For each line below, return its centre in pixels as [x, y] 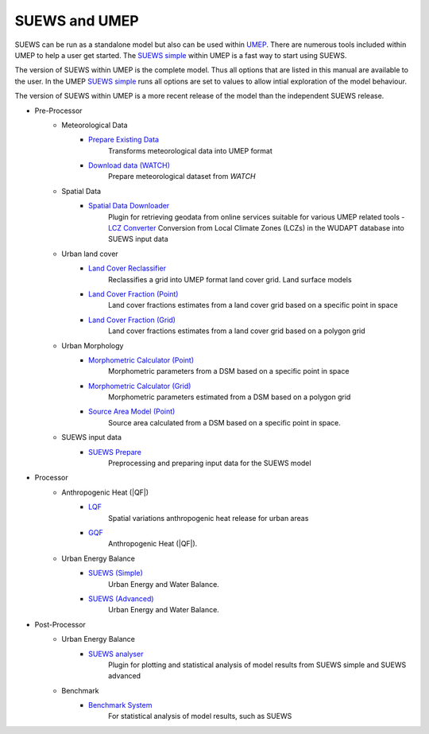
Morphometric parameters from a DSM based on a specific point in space [229, 371]
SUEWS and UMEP [77, 21]
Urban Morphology [93, 345]
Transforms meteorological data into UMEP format [191, 150]
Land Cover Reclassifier [128, 268]
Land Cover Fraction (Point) [133, 293]
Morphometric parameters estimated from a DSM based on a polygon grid [230, 397]
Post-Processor [60, 624]
